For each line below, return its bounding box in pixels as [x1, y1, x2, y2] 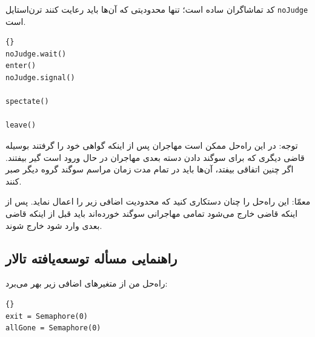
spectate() [5, 97, 49, 106]
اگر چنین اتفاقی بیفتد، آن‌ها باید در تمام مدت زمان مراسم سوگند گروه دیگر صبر [5, 163, 294, 175]
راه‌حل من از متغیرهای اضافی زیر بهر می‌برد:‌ [5, 277, 168, 290]
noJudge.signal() [5, 73, 75, 83]
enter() [5, 61, 36, 70]
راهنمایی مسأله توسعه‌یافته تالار [5, 248, 177, 267]
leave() [5, 121, 36, 130]
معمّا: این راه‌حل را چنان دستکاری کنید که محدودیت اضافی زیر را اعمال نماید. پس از [5, 195, 311, 208]
